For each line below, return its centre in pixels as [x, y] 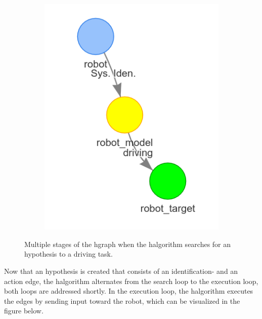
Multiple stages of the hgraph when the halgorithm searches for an [128, 244]
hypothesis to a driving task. [69, 254]
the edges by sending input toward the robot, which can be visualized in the [122, 300]
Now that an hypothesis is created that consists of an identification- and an [121, 271]
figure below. [24, 311]
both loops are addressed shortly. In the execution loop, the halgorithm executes [129, 291]
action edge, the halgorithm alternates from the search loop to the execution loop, [131, 281]
